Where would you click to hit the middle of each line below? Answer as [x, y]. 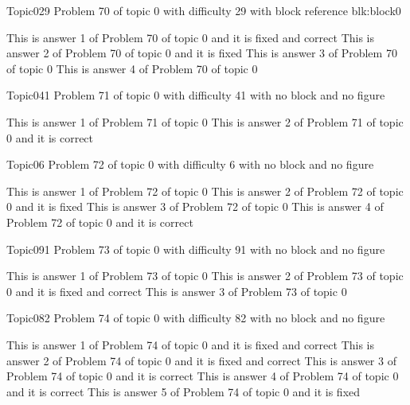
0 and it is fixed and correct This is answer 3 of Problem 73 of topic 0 [177, 291]
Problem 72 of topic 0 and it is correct [100, 222]
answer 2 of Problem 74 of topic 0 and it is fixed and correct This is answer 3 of [201, 360]
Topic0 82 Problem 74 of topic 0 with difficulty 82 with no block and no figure [196, 318]
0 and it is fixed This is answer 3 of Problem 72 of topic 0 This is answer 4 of [195, 206]
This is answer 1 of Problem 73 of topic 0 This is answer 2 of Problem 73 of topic [205, 276]
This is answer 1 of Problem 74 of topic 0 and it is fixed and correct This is [190, 344]
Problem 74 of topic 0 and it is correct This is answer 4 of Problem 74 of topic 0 [203, 376]
